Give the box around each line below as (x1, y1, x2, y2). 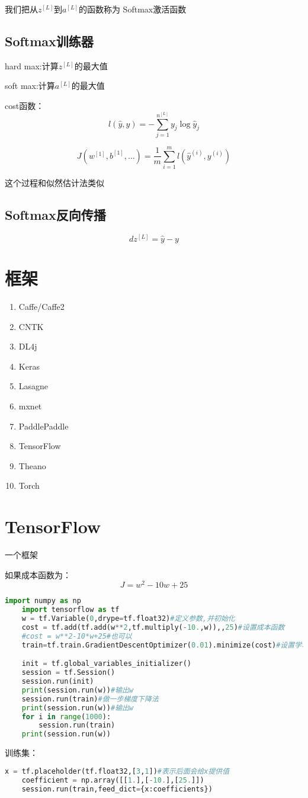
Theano (18, 459, 46, 472)
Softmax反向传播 (5, 206, 106, 224)
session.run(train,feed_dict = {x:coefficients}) (21, 784, 213, 793)
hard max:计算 (5, 59, 59, 72)
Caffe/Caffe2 (18, 300, 65, 313)
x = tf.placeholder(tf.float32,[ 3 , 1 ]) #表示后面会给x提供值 (5, 767, 230, 775)
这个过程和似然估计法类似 (5, 177, 104, 189)
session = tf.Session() (21, 668, 115, 677)
